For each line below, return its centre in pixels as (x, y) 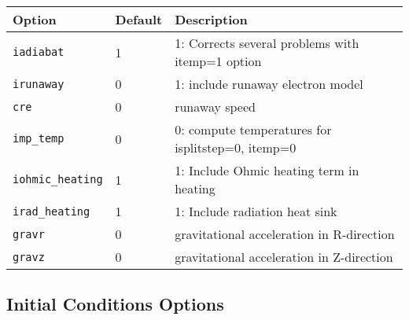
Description (211, 19)
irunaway (39, 84)
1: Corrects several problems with (267, 43)
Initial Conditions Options (115, 304)
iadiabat (39, 52)
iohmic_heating (58, 179)
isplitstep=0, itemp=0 (236, 147)
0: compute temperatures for (253, 129)
